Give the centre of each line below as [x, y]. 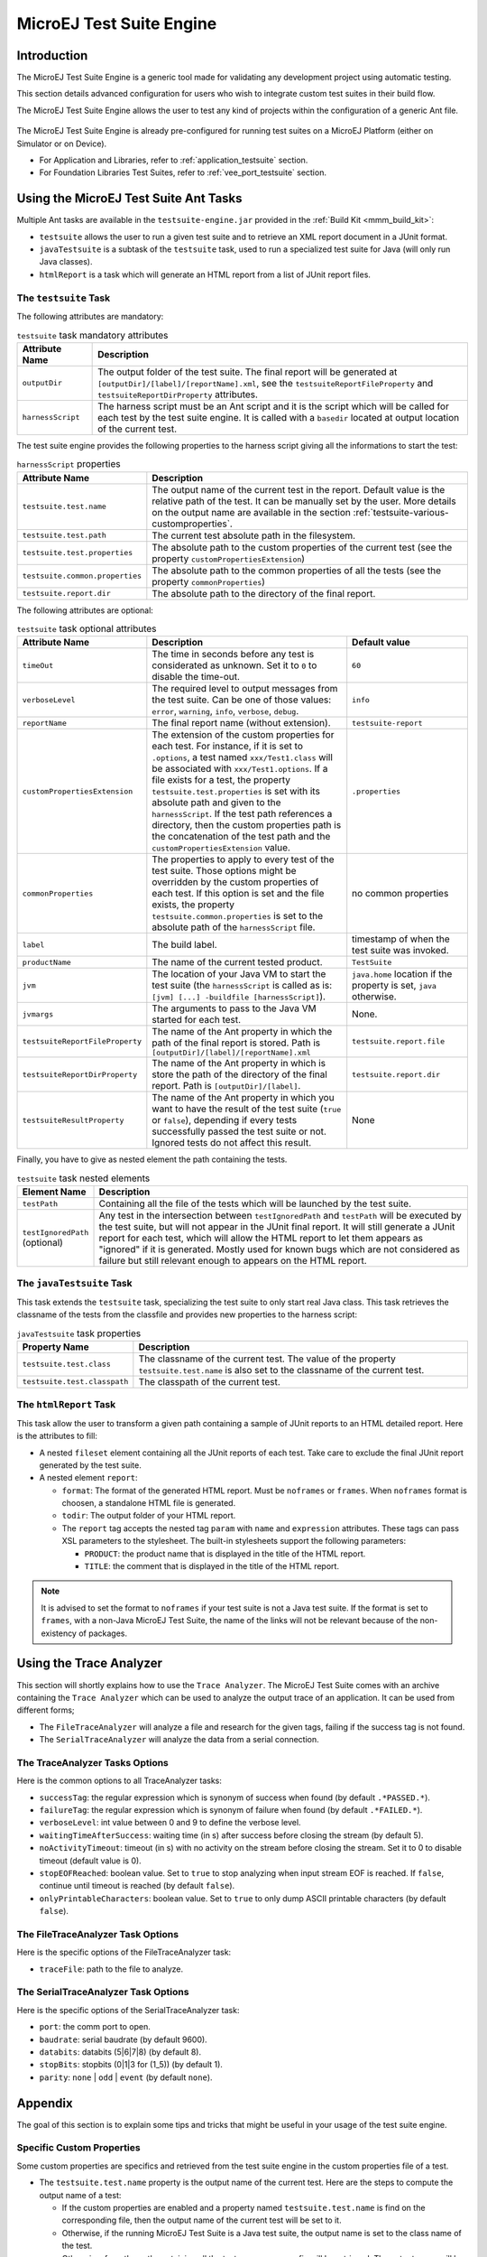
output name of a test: [80, 2195]
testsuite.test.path [64, 536]
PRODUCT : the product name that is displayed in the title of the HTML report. [225, 1554]
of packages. [103, 1633]
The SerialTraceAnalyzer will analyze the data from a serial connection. [179, 1740]
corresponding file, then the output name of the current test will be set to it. [202, 2220]
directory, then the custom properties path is [247, 825]
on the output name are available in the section [252, 512]
